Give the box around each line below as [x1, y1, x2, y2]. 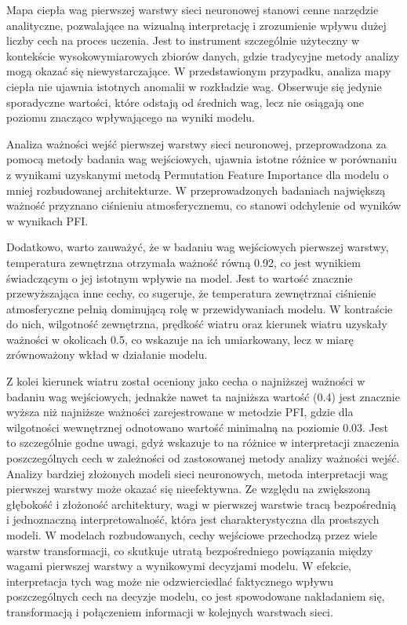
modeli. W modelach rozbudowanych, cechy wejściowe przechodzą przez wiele [6, 527, 378, 543]
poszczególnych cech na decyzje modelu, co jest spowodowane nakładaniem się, [6, 588, 385, 605]
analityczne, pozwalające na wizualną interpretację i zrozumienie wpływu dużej [6, 16, 387, 33]
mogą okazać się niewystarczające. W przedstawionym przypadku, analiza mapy [6, 63, 391, 79]
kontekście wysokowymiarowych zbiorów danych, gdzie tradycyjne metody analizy [6, 47, 400, 64]
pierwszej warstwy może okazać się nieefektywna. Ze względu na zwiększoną [6, 481, 371, 497]
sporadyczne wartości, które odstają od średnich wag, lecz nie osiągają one [6, 93, 364, 110]
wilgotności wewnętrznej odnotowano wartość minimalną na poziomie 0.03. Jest [6, 418, 388, 435]
